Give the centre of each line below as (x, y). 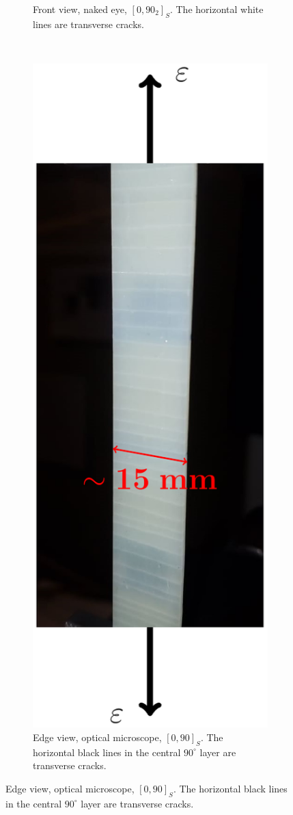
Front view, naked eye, (80, 9)
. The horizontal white (217, 9)
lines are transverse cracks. (88, 24)
